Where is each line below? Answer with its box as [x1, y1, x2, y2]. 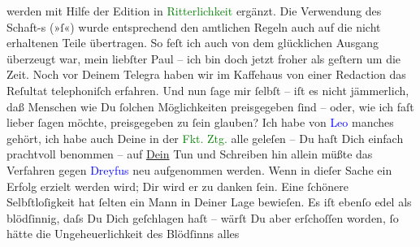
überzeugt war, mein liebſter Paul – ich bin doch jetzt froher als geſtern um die [6, 50, 401, 67]
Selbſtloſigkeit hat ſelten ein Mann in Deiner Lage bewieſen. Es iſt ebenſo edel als [6, 193, 412, 210]
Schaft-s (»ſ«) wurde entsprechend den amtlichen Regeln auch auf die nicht [6, 18, 381, 35]
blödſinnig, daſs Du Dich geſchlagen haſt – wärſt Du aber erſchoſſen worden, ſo [6, 209, 399, 226]
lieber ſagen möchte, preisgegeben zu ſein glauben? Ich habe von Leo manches [6, 114, 394, 131]
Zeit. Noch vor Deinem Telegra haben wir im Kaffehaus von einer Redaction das [6, 66, 406, 83]
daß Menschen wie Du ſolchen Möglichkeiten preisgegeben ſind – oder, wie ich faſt [6, 97, 414, 115]
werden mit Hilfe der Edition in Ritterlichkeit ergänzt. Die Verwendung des [6, 2, 382, 19]
